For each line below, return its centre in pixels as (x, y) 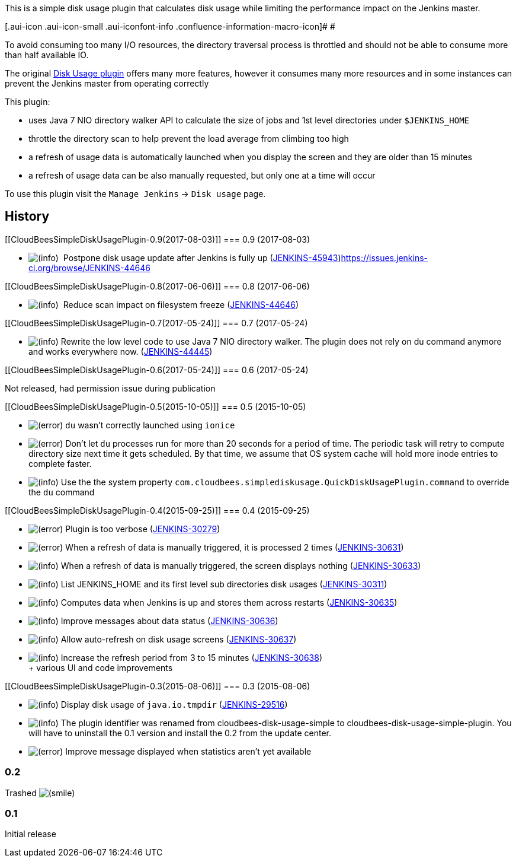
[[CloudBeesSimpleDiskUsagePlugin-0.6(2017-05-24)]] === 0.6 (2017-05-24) (157, 370)
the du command (62, 492)
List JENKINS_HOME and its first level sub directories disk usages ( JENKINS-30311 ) (224, 584)
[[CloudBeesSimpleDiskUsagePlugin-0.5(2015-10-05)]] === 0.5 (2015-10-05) (156, 406)
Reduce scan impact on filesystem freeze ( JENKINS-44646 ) (181, 304)
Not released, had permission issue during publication (110, 388)
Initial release (31, 834)
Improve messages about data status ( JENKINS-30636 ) (169, 621)
